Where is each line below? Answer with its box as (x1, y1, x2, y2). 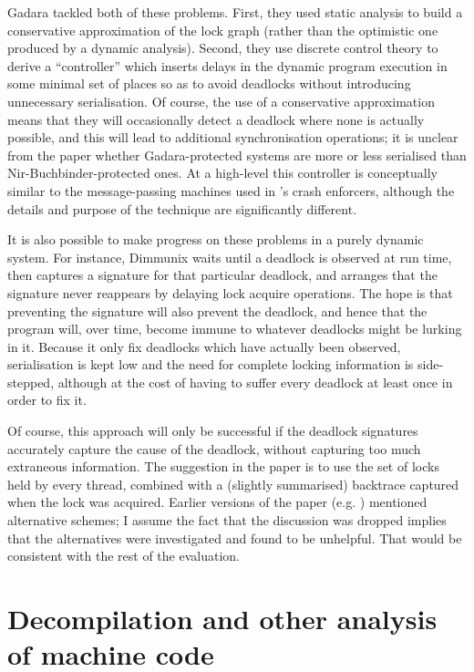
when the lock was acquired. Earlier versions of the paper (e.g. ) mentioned (7, 492, 428, 512)
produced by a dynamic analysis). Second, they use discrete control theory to (7, 38, 438, 57)
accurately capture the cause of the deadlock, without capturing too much (7, 439, 421, 458)
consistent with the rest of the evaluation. (7, 546, 240, 565)
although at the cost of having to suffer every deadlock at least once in (57, 372, 453, 391)
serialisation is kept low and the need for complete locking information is (7, 355, 414, 374)
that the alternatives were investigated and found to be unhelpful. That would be (7, 528, 462, 547)
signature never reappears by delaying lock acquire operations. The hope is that (7, 283, 453, 302)
